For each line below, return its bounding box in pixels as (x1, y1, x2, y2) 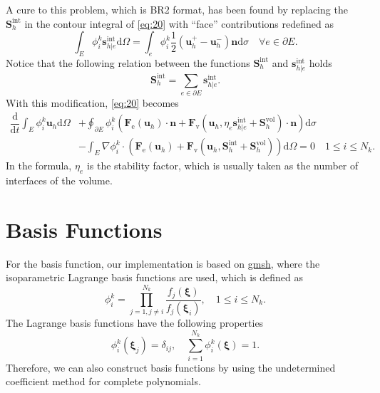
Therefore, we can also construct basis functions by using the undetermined (6, 360, 336, 374)
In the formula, (6, 158, 72, 173)
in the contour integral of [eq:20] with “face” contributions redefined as (24, 16, 334, 31)
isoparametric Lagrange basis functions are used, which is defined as (6, 270, 303, 285)
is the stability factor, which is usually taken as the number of (86, 158, 359, 173)
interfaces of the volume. (6, 172, 113, 187)
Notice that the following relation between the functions (6, 55, 250, 70)
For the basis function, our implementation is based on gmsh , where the (6, 256, 320, 271)
